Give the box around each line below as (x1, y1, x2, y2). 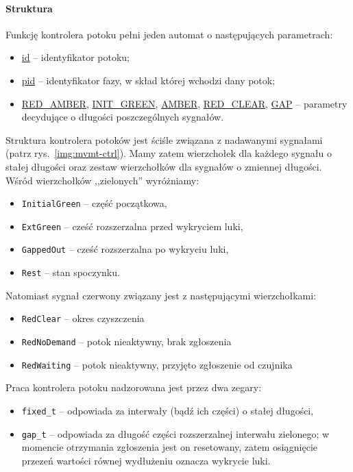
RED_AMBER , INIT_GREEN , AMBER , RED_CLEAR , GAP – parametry (21, 96, 348, 110)
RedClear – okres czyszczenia (21, 311, 145, 325)
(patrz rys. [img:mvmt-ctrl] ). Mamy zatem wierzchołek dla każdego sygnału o (5, 146, 332, 160)
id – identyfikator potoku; (21, 50, 130, 64)
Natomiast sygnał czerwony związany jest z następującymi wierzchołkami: (5, 288, 317, 302)
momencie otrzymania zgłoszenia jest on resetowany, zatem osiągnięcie (21, 440, 318, 454)
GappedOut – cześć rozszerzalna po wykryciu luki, (21, 242, 229, 256)
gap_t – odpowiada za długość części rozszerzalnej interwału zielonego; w (21, 426, 330, 440)
